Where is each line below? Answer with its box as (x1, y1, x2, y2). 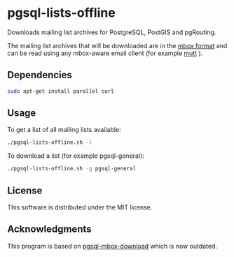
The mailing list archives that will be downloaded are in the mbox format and (7, 41, 228, 50)
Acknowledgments (7, 223, 92, 235)
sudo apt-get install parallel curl (7, 87, 114, 95)
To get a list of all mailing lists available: (7, 126, 121, 134)
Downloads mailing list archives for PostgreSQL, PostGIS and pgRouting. (7, 28, 216, 36)
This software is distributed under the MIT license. (7, 203, 153, 211)
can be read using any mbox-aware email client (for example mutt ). (7, 49, 203, 57)
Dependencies (7, 69, 72, 81)
